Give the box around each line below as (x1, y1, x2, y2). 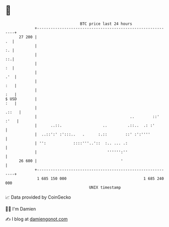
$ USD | (5, 96, 37, 102)
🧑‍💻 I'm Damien (5, 206, 36, 212)
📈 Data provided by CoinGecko (5, 194, 71, 200)
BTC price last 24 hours (80, 21, 133, 26)
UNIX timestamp (89, 185, 121, 190)
